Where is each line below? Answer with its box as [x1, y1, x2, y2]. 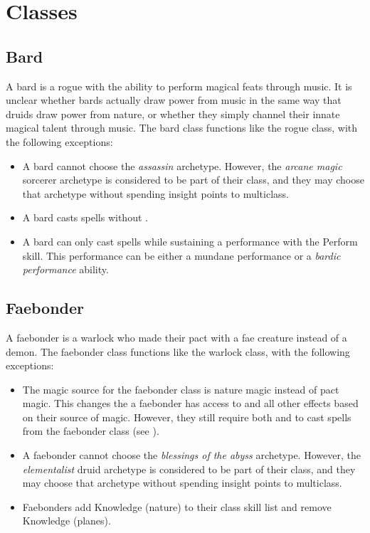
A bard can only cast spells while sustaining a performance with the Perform [22, 233, 358, 248]
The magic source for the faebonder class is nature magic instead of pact [22, 381, 339, 396]
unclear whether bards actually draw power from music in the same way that [6, 93, 342, 107]
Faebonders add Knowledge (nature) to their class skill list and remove [22, 499, 332, 514]
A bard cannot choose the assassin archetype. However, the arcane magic [22, 158, 342, 173]
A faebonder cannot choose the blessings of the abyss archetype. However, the [22, 448, 361, 463]
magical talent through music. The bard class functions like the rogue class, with [6, 120, 358, 135]
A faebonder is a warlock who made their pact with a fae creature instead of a [6, 329, 347, 344]
